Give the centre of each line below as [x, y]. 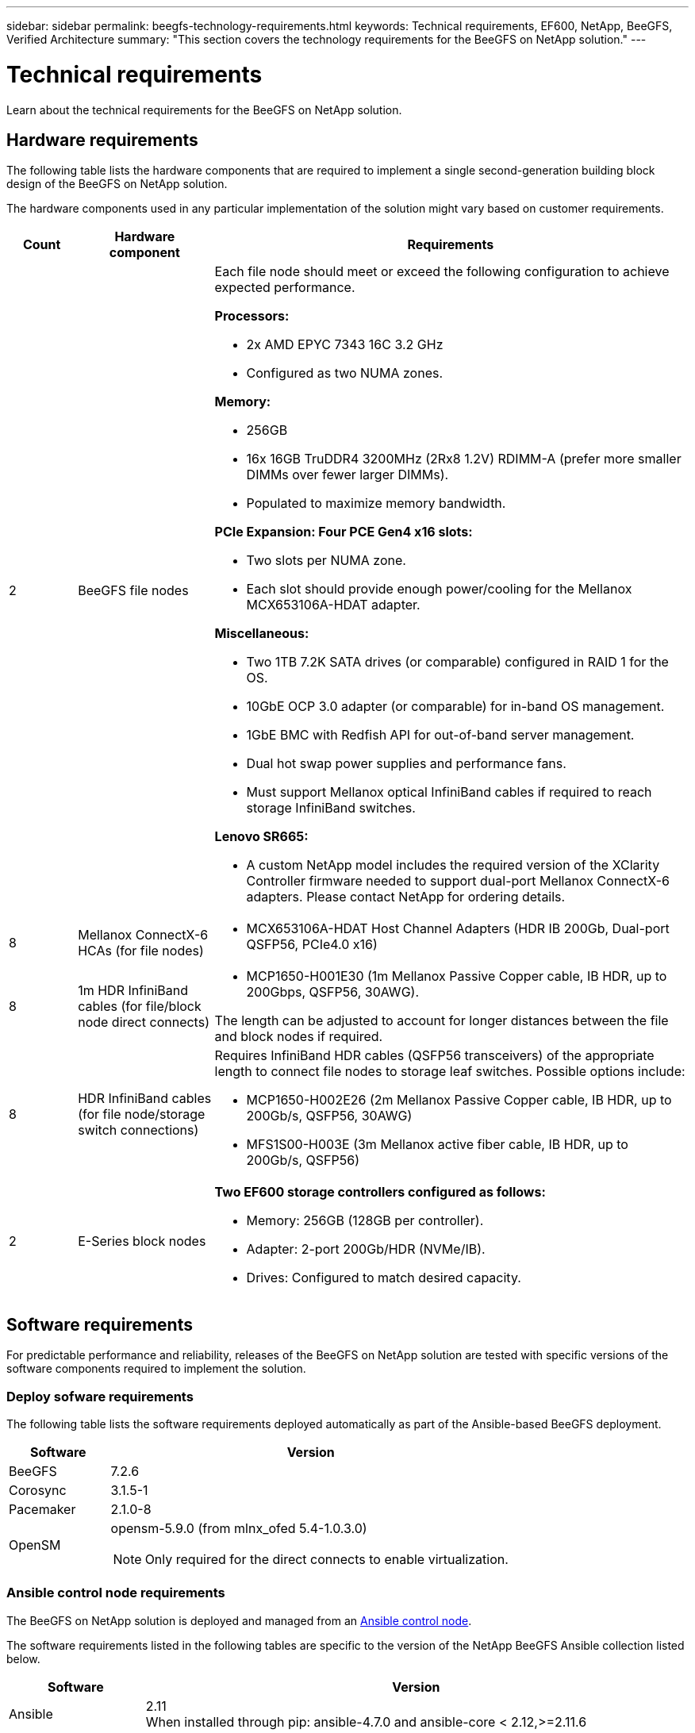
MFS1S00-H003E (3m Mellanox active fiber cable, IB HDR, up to [437, 1145]
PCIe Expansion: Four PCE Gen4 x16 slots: [344, 532]
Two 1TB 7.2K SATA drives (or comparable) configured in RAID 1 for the [457, 662]
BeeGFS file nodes [133, 591]
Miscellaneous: [262, 634]
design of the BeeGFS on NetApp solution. [117, 184]
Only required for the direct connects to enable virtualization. [326, 1559]
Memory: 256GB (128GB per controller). [365, 1221]
